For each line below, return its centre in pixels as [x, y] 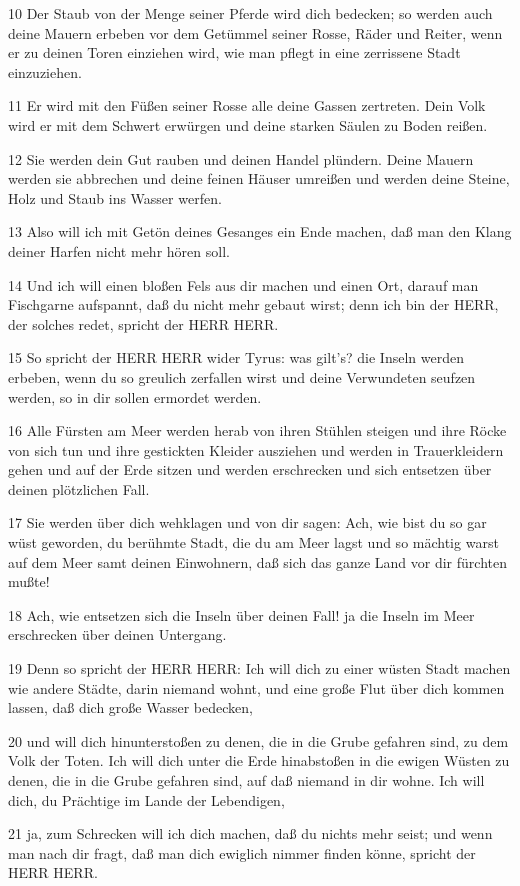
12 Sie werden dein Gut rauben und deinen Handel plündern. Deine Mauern [241, 158]
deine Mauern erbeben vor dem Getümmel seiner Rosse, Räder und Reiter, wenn [255, 32]
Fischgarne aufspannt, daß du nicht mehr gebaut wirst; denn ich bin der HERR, [253, 304]
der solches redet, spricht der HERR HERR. [143, 323]
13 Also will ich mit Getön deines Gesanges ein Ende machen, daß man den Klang [260, 231]
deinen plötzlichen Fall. [79, 488]
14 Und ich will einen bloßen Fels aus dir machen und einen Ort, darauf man [243, 284]
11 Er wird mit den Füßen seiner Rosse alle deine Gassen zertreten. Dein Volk [247, 105]
